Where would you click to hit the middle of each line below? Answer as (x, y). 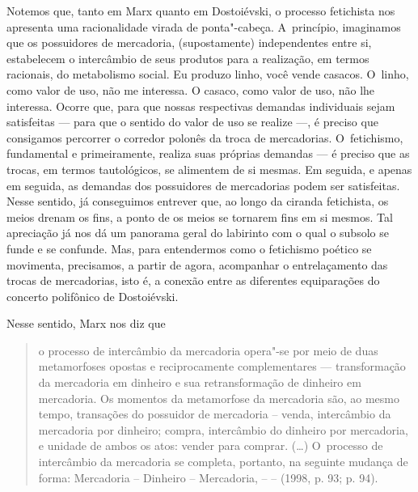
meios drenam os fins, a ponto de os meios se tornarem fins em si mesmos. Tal (200, 216)
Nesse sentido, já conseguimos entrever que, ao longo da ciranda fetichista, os (198, 201)
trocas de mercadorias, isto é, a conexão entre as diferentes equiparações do (193, 280)
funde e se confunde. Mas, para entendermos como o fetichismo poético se (189, 248)
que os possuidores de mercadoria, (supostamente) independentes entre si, (189, 42)
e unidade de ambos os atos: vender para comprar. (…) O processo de (211, 445)
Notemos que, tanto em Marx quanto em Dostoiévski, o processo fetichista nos (201, 11)
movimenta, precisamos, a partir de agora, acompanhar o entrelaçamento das (197, 264)
